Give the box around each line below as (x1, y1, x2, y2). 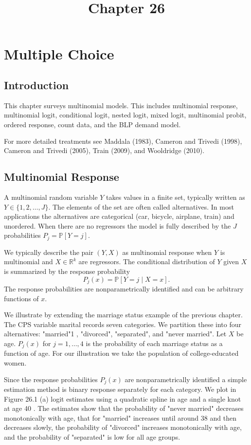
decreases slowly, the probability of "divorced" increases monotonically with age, (4, 422, 242, 432)
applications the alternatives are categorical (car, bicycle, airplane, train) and (4, 211, 234, 221)
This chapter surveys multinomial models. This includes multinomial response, (4, 100, 238, 110)
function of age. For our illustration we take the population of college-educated (4, 348, 239, 358)
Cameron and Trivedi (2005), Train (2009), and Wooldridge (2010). (4, 145, 205, 155)
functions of (4, 293, 39, 303)
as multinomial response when (122, 247, 212, 257)
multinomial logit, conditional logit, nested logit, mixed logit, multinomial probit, (4, 110, 247, 120)
